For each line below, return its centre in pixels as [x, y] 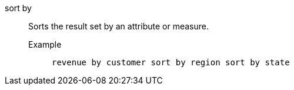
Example [45, 44]
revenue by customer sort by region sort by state [171, 62]
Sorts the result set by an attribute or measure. [118, 26]
